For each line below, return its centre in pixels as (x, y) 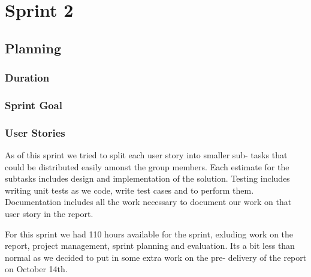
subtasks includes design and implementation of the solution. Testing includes (147, 178)
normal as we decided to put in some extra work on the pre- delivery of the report (156, 257)
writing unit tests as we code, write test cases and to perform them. (129, 190)
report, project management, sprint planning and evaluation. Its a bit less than (150, 246)
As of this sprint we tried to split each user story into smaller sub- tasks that (146, 155)
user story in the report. (49, 214)
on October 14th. (36, 269)
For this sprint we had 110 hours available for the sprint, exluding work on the (149, 234)
